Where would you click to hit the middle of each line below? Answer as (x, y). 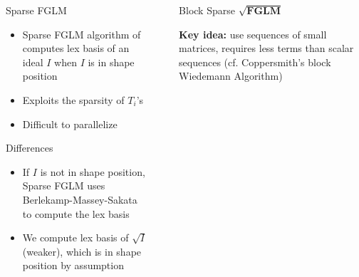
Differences (30, 148)
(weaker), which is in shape (82, 251)
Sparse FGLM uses (64, 185)
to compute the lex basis (76, 213)
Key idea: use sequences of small (253, 34)
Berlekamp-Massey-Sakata (80, 199)
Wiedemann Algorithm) (231, 76)
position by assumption (73, 265)
